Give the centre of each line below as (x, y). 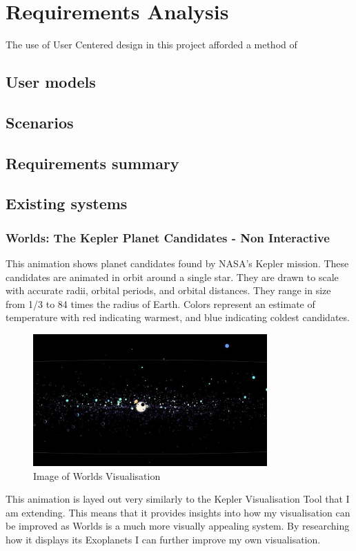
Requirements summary (92, 163)
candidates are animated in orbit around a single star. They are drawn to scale (172, 277)
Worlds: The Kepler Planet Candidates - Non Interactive (168, 237)
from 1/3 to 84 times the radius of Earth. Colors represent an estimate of (160, 303)
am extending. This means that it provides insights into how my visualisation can (178, 512)
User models (51, 82)
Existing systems (67, 203)
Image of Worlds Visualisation (97, 475)
